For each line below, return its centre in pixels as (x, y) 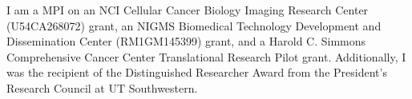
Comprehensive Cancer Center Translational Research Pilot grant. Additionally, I (206, 56)
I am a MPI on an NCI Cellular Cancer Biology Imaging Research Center (188, 10)
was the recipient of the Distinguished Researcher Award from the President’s (197, 72)
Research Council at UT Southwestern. (102, 87)
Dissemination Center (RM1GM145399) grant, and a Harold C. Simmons (186, 41)
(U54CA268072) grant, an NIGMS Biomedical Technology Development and (194, 25)
